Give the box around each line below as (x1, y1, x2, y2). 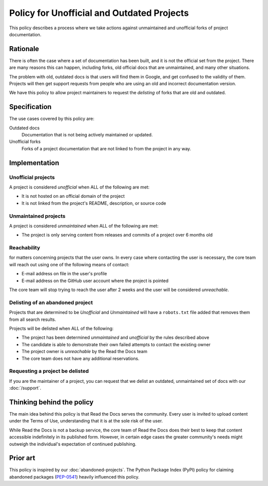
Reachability (9, 244, 41, 251)
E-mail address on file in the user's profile (21, 271, 107, 277)
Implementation (9, 159, 60, 167)
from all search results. (9, 316, 57, 322)
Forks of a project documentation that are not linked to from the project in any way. (21, 145, 191, 151)
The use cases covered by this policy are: (9, 116, 94, 121)
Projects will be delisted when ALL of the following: (9, 325, 114, 331)
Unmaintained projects (9, 212, 66, 219)
